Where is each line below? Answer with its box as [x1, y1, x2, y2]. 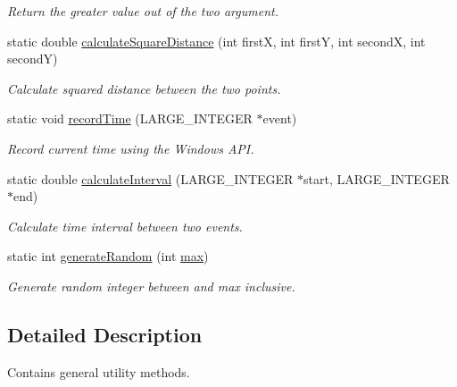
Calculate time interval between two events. [7, 216, 243, 235]
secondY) [7, 49, 58, 68]
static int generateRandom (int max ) [7, 247, 209, 265]
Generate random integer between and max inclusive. [7, 276, 295, 295]
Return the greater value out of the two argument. [7, 2, 278, 20]
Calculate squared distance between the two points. [7, 79, 281, 97]
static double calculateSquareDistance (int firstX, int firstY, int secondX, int [7, 31, 426, 50]
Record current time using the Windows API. [7, 139, 254, 157]
